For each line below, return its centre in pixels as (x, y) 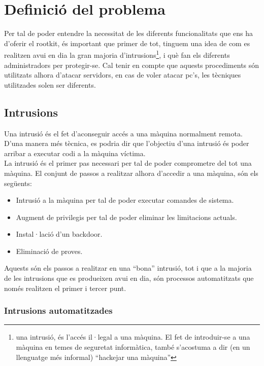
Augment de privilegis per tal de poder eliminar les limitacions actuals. (126, 217)
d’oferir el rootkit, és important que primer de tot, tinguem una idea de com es (127, 43)
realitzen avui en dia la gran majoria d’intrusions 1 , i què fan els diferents (117, 54)
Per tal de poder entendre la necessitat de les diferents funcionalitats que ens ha (129, 33)
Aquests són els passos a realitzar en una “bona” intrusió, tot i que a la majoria (128, 268)
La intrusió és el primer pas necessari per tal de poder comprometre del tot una (128, 163)
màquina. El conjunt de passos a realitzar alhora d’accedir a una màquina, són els (131, 173)
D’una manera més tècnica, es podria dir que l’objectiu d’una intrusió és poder (127, 143)
